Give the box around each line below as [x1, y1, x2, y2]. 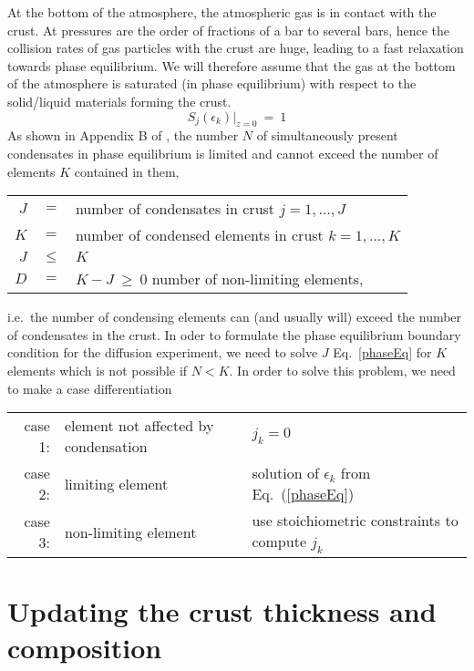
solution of [252, 462, 319, 484]
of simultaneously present [256, 126, 398, 145]
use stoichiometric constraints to [252, 510, 459, 532]
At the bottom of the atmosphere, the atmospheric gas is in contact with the [7, 3, 437, 21]
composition [7, 628, 162, 666]
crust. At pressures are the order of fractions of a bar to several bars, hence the [7, 20, 450, 39]
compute [252, 531, 306, 552]
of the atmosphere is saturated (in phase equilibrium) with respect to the [7, 74, 417, 93]
